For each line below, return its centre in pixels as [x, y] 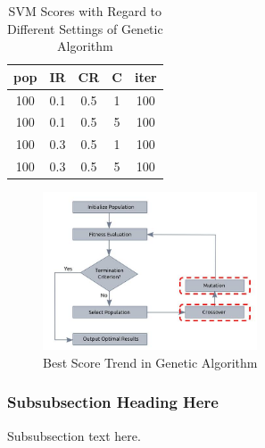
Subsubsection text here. [74, 435]
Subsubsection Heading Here [113, 402]
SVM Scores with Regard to [85, 11]
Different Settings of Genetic [85, 28]
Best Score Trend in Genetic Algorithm [150, 362]
